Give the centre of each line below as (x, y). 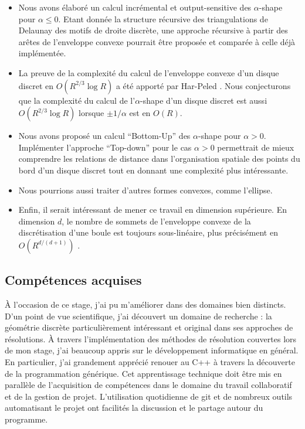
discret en (36, 85)
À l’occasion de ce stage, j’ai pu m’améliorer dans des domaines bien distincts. (145, 304)
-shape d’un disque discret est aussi (204, 100)
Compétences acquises (73, 280)
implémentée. (42, 53)
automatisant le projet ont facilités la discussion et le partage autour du (134, 408)
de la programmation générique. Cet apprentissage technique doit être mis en (143, 373)
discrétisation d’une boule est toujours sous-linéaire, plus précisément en (148, 232)
